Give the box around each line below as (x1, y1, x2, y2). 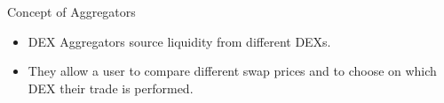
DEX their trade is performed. (28, 78, 194, 97)
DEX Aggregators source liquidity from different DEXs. (28, 32, 331, 50)
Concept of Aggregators (7, 3, 136, 20)
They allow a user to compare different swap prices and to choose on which (28, 62, 437, 80)
